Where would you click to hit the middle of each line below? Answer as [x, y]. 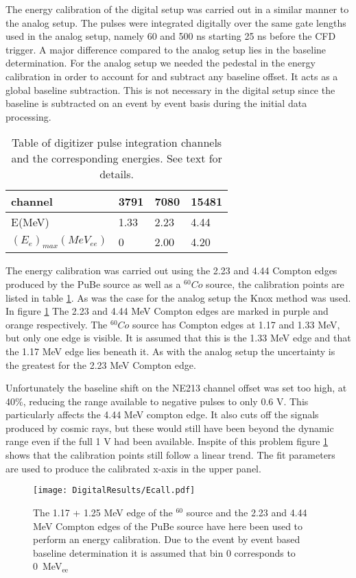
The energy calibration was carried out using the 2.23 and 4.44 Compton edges [171, 270]
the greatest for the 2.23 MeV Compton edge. [101, 364]
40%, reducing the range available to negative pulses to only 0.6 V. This [157, 401]
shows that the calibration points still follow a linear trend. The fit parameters [170, 455]
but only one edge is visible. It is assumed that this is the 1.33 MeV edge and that [178, 338]
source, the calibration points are [275, 284]
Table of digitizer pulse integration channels [117, 143]
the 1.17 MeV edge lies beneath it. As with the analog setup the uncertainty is [170, 351]
